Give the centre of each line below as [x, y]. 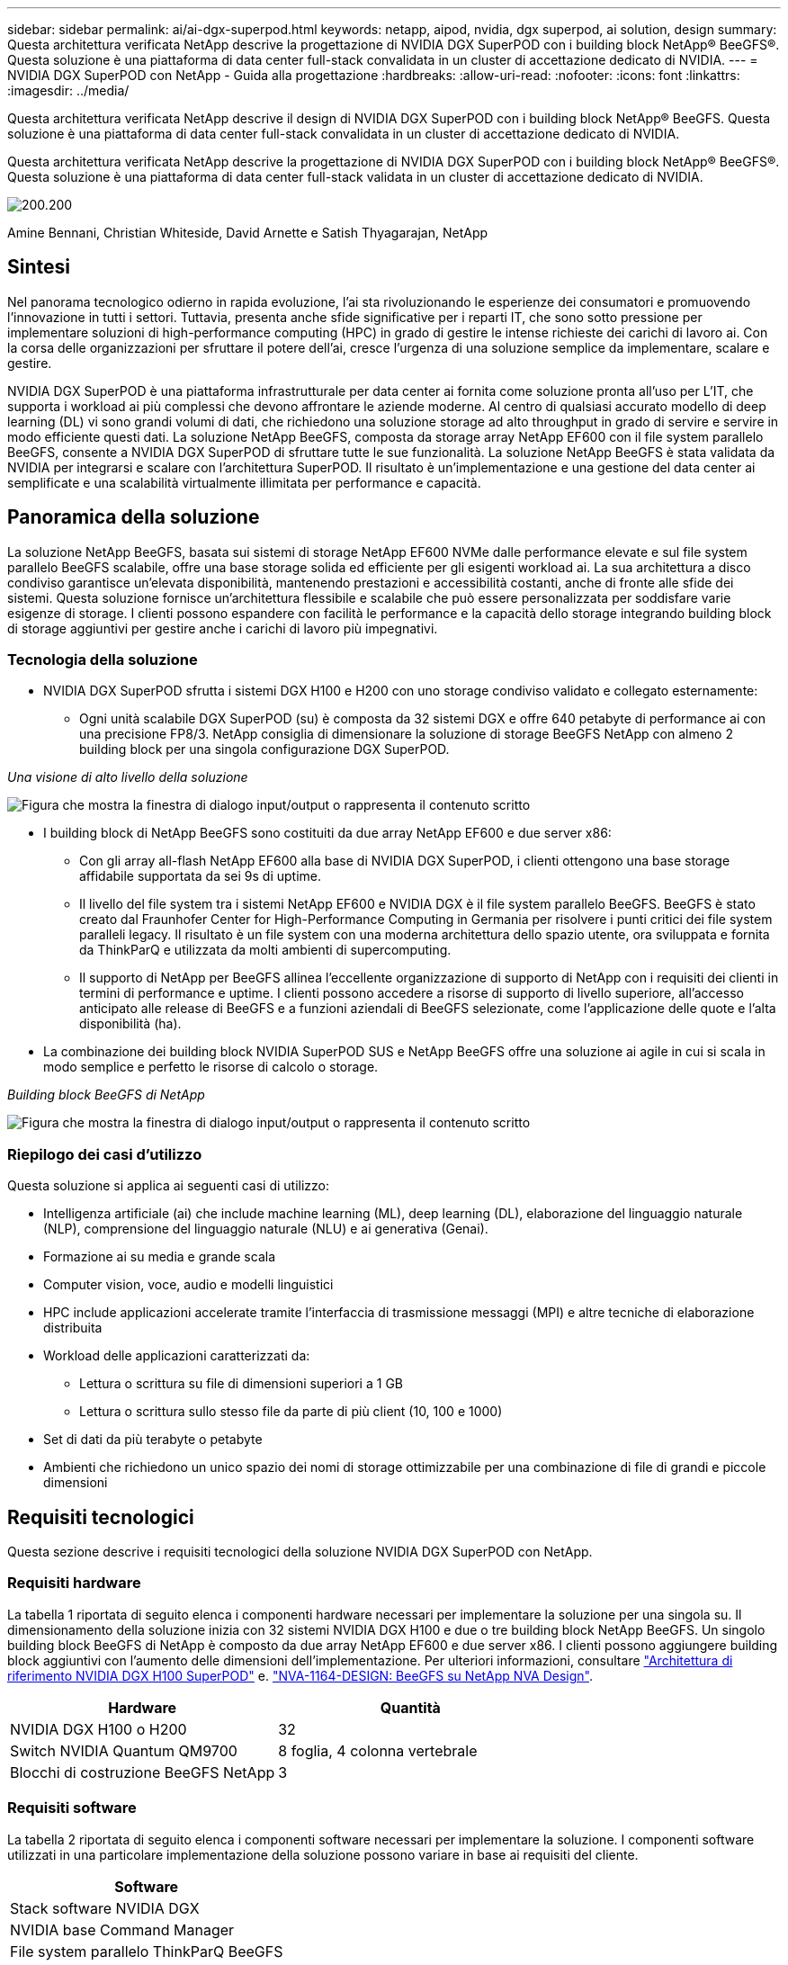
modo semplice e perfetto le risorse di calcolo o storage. [211, 1067]
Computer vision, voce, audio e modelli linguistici [188, 1285]
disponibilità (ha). [130, 1024]
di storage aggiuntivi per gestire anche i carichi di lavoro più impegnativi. [223, 628]
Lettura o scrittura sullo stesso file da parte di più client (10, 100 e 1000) [291, 1412]
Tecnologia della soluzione [103, 660]
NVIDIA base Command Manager [122, 1929]
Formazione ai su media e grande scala [159, 1257]
